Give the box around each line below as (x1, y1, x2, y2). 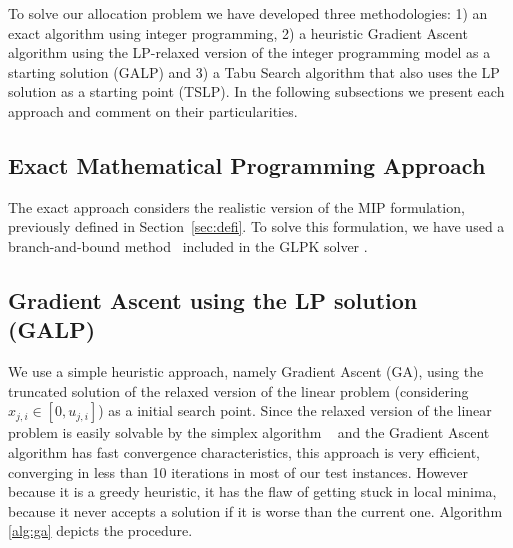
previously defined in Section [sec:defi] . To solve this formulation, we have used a (8, 216, 505, 237)
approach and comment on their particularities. (8, 100, 298, 121)
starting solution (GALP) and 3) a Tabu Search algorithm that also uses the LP (8, 61, 500, 82)
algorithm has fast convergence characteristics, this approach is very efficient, (8, 441, 480, 462)
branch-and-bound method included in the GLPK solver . (8, 235, 368, 256)
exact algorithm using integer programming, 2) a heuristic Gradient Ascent (8, 22, 468, 43)
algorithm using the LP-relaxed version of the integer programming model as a (8, 42, 491, 63)
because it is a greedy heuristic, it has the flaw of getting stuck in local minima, (8, 481, 497, 502)
